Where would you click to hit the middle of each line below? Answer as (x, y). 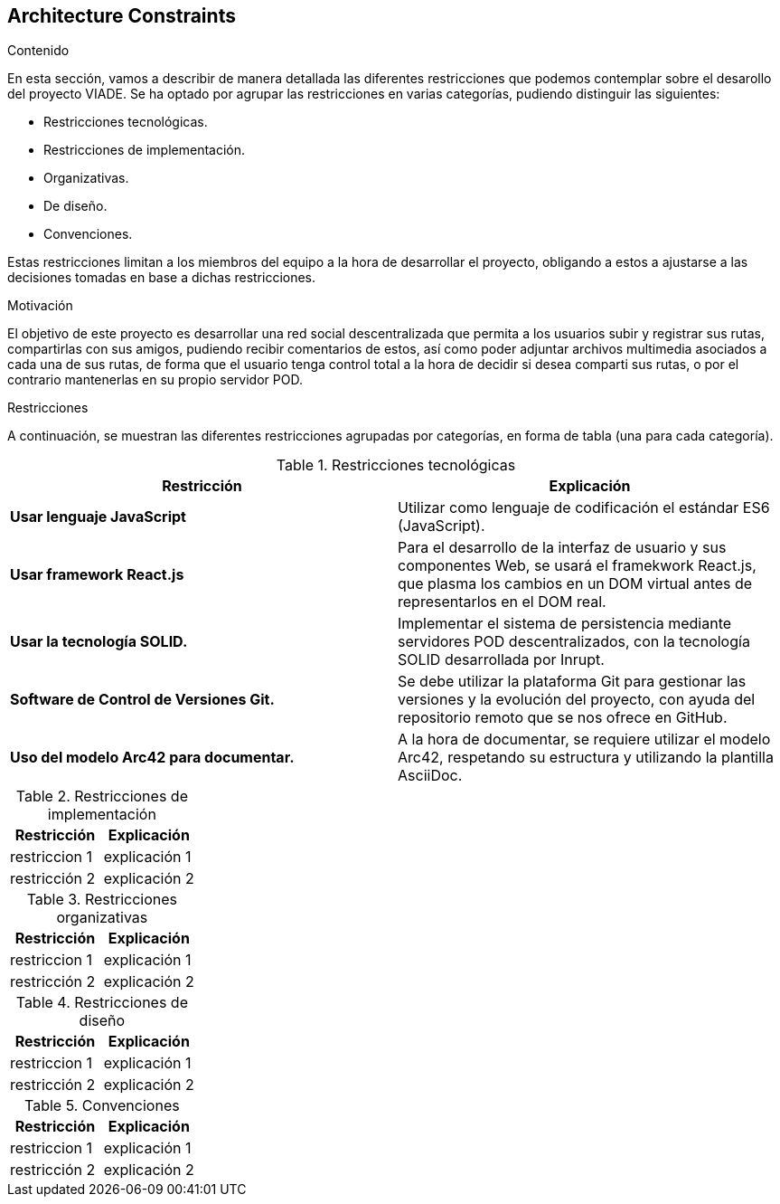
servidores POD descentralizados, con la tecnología (574, 642)
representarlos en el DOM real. (502, 602)
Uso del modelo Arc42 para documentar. (152, 758)
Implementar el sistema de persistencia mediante (565, 624)
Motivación (40, 306)
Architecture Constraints (122, 16)
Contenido (38, 51)
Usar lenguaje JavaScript (98, 517)
